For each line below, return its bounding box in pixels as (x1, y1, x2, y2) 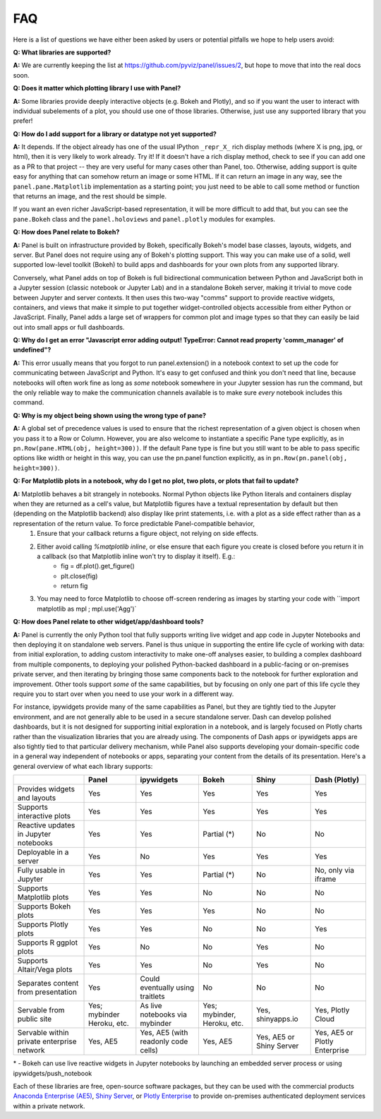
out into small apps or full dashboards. (13, 323, 125, 331)
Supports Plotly (17, 920, 68, 930)
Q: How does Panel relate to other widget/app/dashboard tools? (13, 618, 204, 626)
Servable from (17, 1005, 65, 1015)
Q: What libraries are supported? (13, 48, 111, 56)
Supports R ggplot (17, 938, 78, 947)
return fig (61, 582, 88, 590)
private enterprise (17, 1036, 77, 1046)
